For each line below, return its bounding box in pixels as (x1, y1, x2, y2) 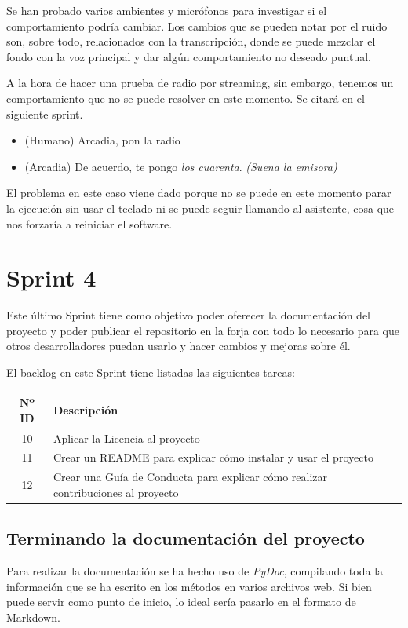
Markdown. (6, 608, 60, 625)
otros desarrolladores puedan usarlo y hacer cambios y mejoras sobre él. (6, 338, 351, 354)
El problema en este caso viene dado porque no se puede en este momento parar (6, 184, 392, 201)
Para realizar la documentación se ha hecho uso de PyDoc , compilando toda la (6, 563, 384, 579)
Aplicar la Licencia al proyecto (53, 429, 200, 446)
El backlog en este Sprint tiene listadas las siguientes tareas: (6, 364, 295, 381)
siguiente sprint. (6, 105, 83, 122)
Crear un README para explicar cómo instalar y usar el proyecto (53, 449, 373, 466)
